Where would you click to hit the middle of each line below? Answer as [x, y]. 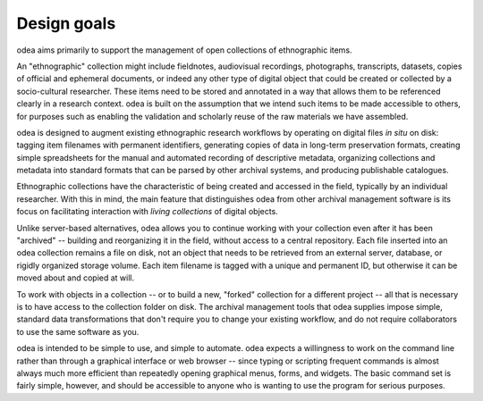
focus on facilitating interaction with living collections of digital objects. [148, 212]
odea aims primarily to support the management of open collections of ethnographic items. [184, 50]
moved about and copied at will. [75, 278]
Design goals [66, 23]
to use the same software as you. [78, 331]
